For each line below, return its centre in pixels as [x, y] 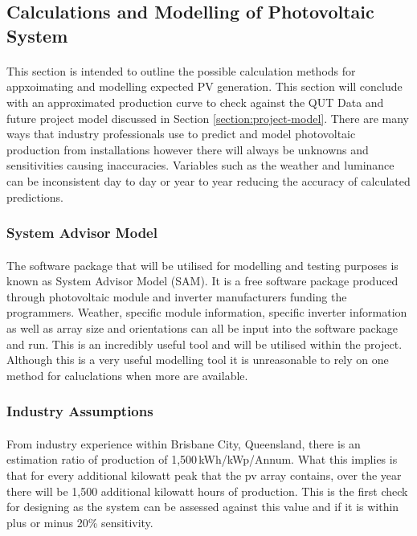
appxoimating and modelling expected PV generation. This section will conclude [204, 86]
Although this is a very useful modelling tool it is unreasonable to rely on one [198, 360]
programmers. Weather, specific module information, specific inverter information [207, 312]
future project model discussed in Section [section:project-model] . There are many [208, 118]
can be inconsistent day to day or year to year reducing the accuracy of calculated [208, 180]
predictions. [35, 196]
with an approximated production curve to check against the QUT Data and [195, 102]
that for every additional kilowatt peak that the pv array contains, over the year [204, 475]
